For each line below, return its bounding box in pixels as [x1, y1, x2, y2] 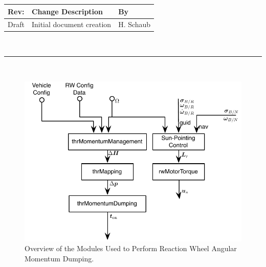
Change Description [31, 6, 103, 16]
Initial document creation [31, 19, 112, 30]
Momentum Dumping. [25, 253, 94, 263]
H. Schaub [118, 19, 151, 30]
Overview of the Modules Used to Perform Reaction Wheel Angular [25, 243, 237, 254]
